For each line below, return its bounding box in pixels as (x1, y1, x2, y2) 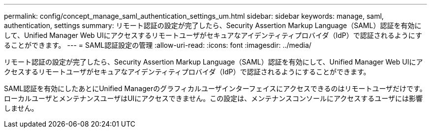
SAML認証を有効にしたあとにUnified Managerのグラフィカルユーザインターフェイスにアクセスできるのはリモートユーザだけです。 (4, 84, 427, 93)
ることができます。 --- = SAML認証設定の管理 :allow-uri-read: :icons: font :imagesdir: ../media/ (4, 41, 311, 49)
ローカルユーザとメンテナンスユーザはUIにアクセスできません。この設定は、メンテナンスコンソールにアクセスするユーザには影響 (4, 94, 423, 102)
